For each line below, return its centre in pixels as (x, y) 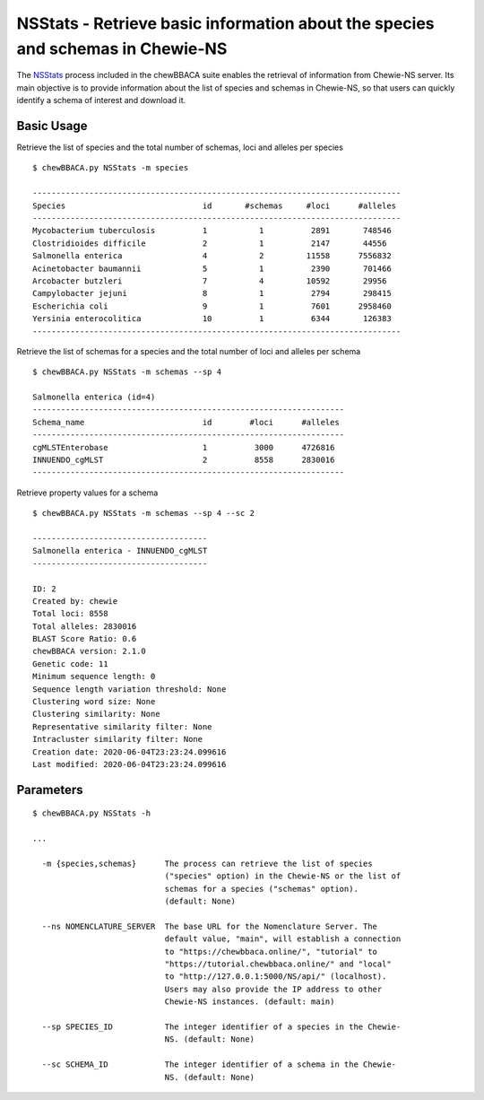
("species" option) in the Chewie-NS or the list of (283, 876)
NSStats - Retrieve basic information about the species (225, 23)
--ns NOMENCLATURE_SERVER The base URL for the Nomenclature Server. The (210, 926)
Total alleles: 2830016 (85, 626)
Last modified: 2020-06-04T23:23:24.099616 (130, 764)
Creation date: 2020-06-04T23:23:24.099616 (130, 752)
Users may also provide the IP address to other (273, 989)
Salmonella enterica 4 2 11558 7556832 (212, 256)
